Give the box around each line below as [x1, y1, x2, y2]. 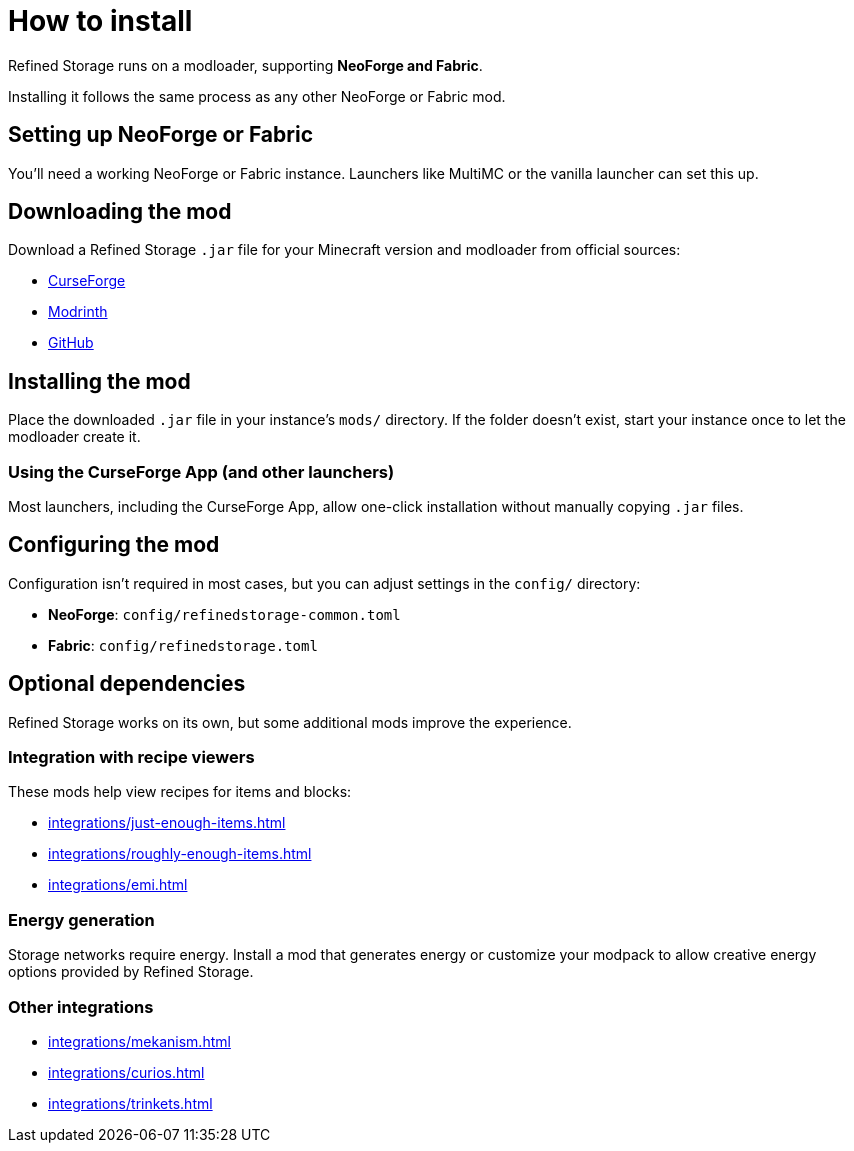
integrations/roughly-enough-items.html [48, 845, 312, 863]
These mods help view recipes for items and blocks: [8, 783, 352, 801]
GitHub [48, 334, 94, 352]
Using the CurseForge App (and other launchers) [8, 461, 395, 482]
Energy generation [8, 909, 155, 930]
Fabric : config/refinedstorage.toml [48, 636, 318, 654]
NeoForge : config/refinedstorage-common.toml [48, 605, 401, 623]
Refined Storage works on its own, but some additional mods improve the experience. [8, 713, 572, 731]
